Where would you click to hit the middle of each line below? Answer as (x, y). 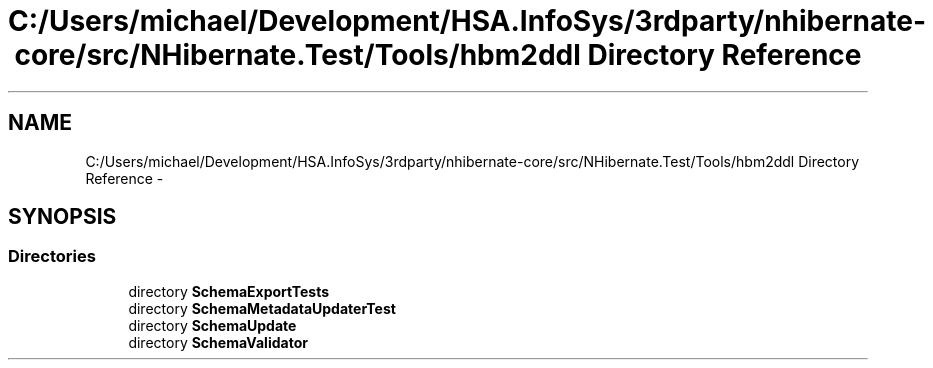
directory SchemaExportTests (229, 291)
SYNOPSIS (62, 217)
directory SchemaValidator (218, 342)
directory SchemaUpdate (212, 325)
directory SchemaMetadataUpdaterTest (262, 308)
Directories (52, 256)
